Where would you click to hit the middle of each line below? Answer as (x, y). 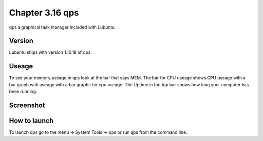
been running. (23, 92)
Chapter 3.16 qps (44, 13)
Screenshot (27, 105)
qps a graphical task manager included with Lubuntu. (62, 27)
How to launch (31, 120)
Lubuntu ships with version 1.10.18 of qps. (50, 52)
